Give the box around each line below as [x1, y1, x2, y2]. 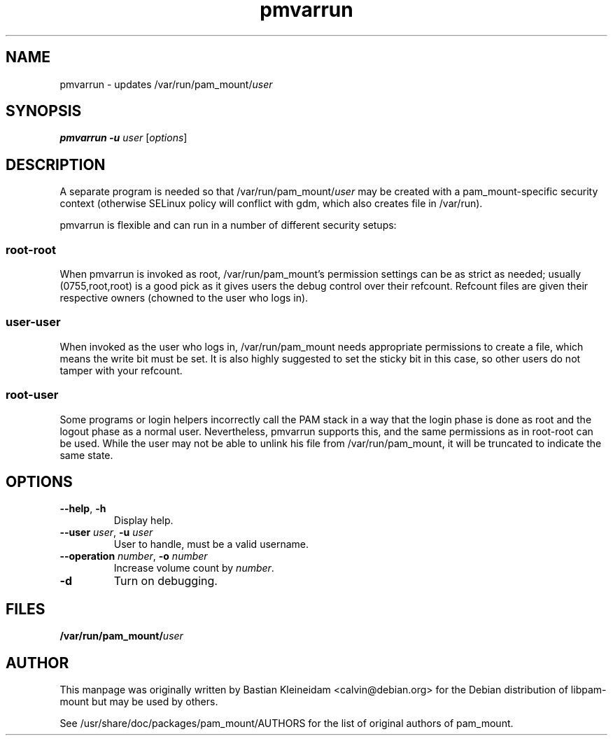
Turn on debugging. [113, 574, 218, 588]
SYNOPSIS [6, 102, 82, 120]
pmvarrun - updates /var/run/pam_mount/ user [59, 78, 273, 90]
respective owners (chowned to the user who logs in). [59, 292, 309, 304]
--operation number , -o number [59, 550, 208, 563]
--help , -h [59, 502, 106, 515]
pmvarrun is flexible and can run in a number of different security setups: [59, 219, 397, 232]
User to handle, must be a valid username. [113, 538, 309, 551]
